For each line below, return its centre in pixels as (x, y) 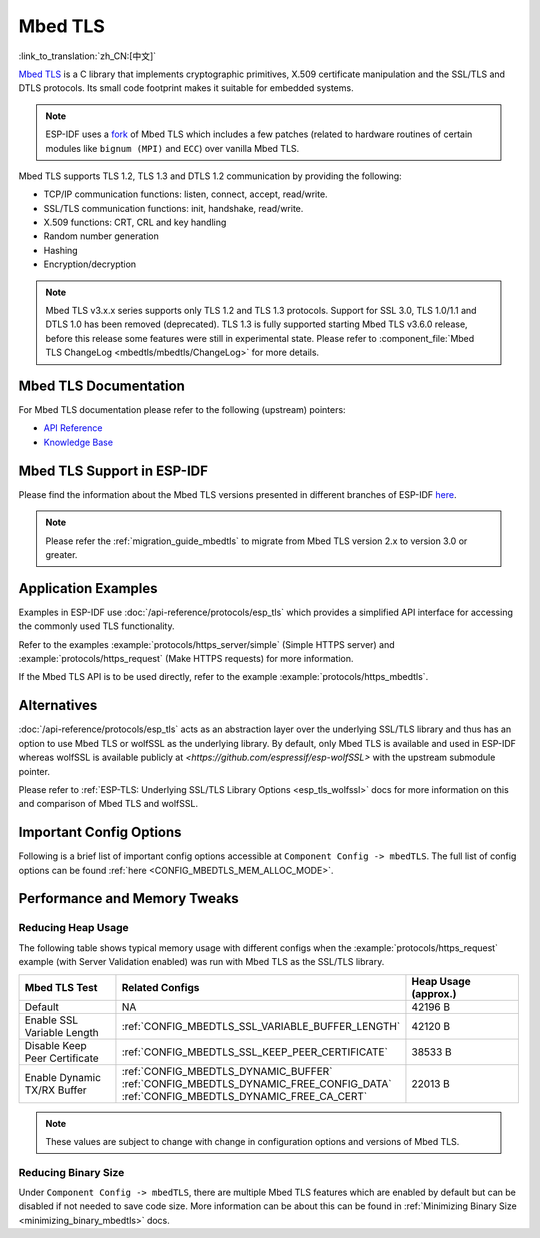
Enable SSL (51, 1020)
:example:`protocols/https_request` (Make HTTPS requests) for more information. (186, 659)
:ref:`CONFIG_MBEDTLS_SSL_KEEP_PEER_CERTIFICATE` (255, 1052)
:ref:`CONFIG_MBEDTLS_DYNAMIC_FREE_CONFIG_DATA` (256, 1083)
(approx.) (434, 993)
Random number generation (101, 236)
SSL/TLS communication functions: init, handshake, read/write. (173, 208)
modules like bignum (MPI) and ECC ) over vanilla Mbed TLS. (172, 148)
